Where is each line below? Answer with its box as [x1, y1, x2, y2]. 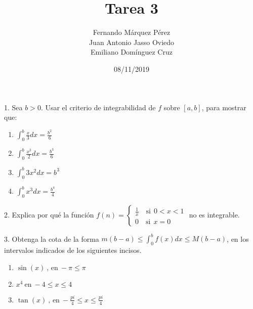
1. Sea [4, 102, 23, 112]
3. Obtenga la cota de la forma [4, 233, 99, 244]
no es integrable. [189, 209, 240, 219]
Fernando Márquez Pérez [93, 27, 171, 37]
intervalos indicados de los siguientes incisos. [4, 245, 142, 255]
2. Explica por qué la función [4, 209, 94, 219]
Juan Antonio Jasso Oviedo [89, 36, 175, 47]
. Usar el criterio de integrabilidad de [40, 102, 156, 112]
